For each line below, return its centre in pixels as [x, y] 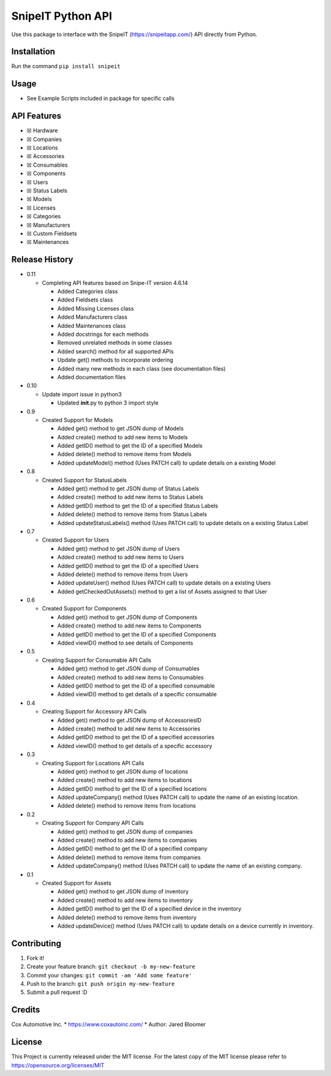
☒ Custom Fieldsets [52, 233]
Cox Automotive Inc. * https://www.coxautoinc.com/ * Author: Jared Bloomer [108, 1025]
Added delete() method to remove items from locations [127, 806]
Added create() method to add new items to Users [120, 557]
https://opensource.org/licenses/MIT [58, 1065]
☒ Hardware [42, 131]
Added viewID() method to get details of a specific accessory [135, 746]
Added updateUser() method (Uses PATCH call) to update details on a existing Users [164, 583]
